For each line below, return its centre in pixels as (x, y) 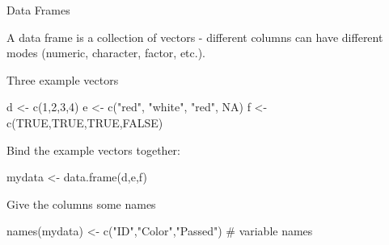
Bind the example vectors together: (93, 149)
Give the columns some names (81, 203)
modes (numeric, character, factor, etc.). (106, 53)
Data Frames (38, 10)
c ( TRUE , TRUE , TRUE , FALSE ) (85, 122)
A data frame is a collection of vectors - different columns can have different (195, 37)
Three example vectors (63, 79)
